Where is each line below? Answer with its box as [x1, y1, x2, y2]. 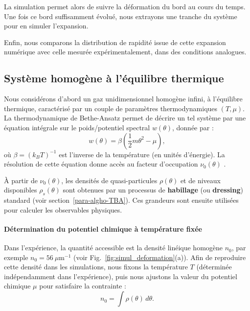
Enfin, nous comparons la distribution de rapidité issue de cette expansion [4, 37, 226, 47]
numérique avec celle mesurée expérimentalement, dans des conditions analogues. [4, 47, 247, 57]
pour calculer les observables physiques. [4, 204, 122, 215]
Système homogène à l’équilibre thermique [4, 71, 224, 86]
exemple [4, 252, 28, 262]
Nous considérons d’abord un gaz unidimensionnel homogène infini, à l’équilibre [4, 94, 243, 104]
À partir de [4, 175, 38, 185]
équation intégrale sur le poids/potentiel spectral [4, 122, 150, 132]
